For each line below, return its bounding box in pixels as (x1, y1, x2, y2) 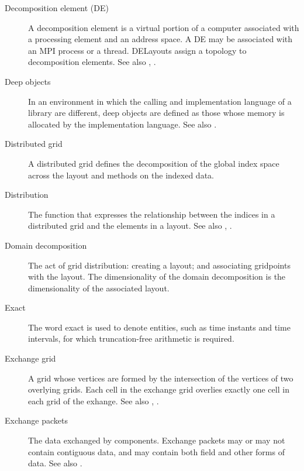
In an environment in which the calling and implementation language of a (28, 95, 292, 107)
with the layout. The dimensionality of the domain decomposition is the (28, 270, 286, 283)
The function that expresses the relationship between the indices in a (28, 208, 275, 220)
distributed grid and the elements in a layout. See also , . (28, 219, 232, 232)
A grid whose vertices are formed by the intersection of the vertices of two (28, 372, 293, 384)
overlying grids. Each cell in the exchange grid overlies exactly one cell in (28, 383, 289, 396)
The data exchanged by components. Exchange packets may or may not (28, 434, 285, 446)
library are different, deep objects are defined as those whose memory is (28, 106, 285, 119)
